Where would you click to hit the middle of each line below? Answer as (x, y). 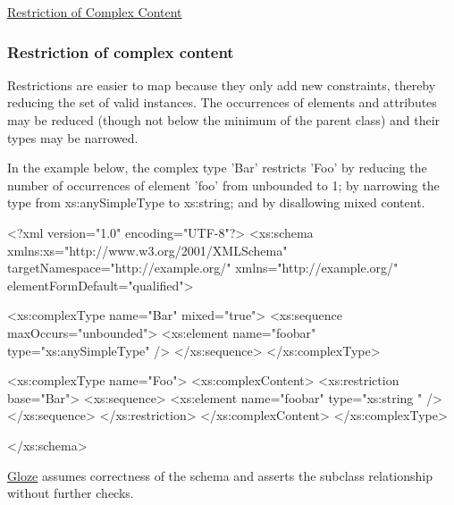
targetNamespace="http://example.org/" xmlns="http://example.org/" (203, 268)
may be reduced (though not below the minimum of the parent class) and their (224, 120)
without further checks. (71, 493)
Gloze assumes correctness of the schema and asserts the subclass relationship (220, 475)
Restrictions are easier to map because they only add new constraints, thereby (222, 84)
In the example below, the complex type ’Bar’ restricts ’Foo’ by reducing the (217, 168)
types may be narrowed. (73, 137)
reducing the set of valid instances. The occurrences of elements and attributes (222, 102)
